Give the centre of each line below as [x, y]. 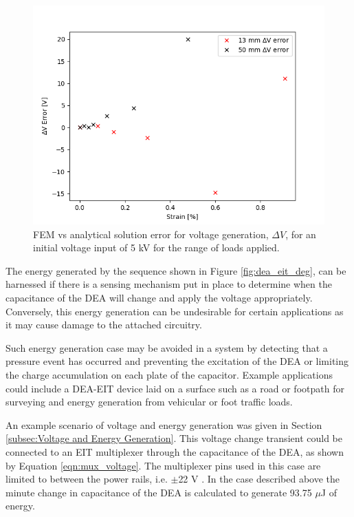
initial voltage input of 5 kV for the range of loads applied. [156, 247]
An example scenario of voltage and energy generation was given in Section [164, 424]
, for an [301, 234]
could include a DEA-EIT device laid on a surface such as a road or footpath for [175, 388]
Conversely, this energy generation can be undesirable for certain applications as [175, 311]
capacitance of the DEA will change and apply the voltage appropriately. [159, 297]
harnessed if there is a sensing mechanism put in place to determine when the [169, 284]
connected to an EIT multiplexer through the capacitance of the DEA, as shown [175, 451]
